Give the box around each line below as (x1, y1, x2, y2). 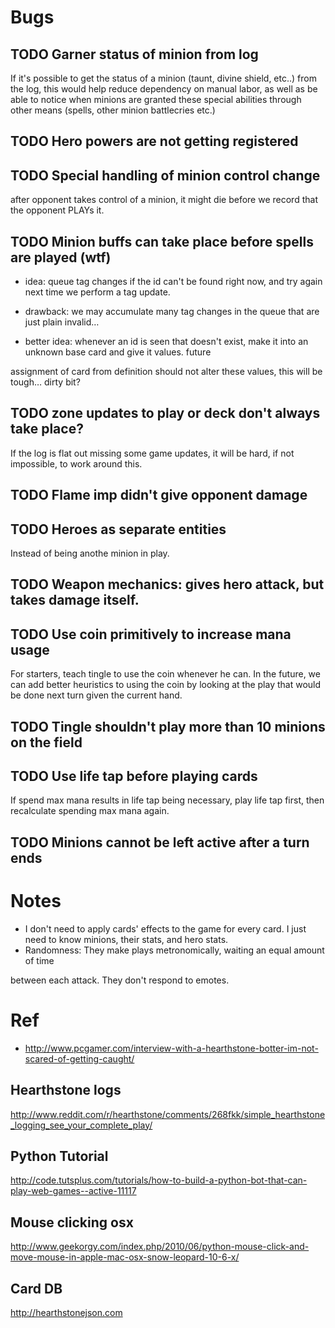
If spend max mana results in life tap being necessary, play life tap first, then (10, 794, 325, 806)
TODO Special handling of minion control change (10, 167, 321, 184)
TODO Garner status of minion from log (10, 46, 259, 63)
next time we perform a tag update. (24, 286, 171, 298)
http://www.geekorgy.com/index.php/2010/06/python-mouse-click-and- (10, 1241, 310, 1253)
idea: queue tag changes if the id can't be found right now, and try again (24, 276, 323, 288)
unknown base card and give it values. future (24, 346, 212, 358)
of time (24, 954, 55, 966)
